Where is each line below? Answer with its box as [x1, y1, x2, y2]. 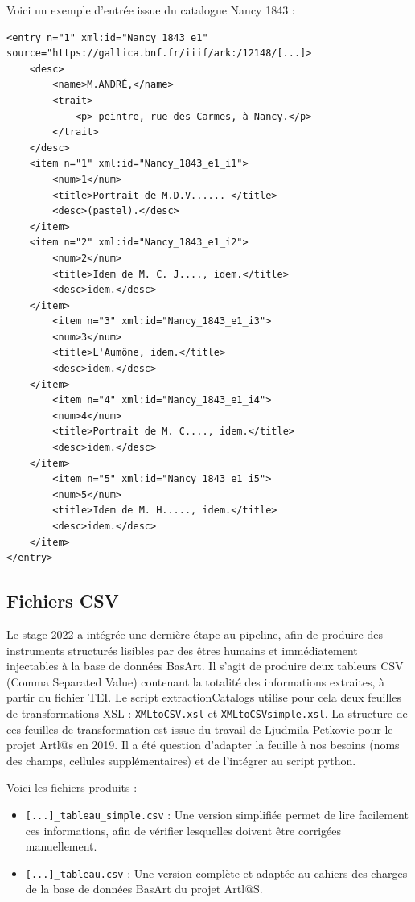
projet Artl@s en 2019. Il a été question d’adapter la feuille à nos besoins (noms [6, 736, 400, 753]
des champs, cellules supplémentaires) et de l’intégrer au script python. [6, 752, 356, 768]
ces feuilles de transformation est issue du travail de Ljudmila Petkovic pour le [6, 720, 393, 737]
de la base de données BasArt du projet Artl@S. [25, 880, 263, 897]
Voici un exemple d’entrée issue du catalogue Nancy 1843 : [6, 2, 295, 18]
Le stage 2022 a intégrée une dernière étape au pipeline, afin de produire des [6, 625, 383, 642]
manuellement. [25, 838, 97, 855]
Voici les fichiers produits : [6, 779, 138, 796]
